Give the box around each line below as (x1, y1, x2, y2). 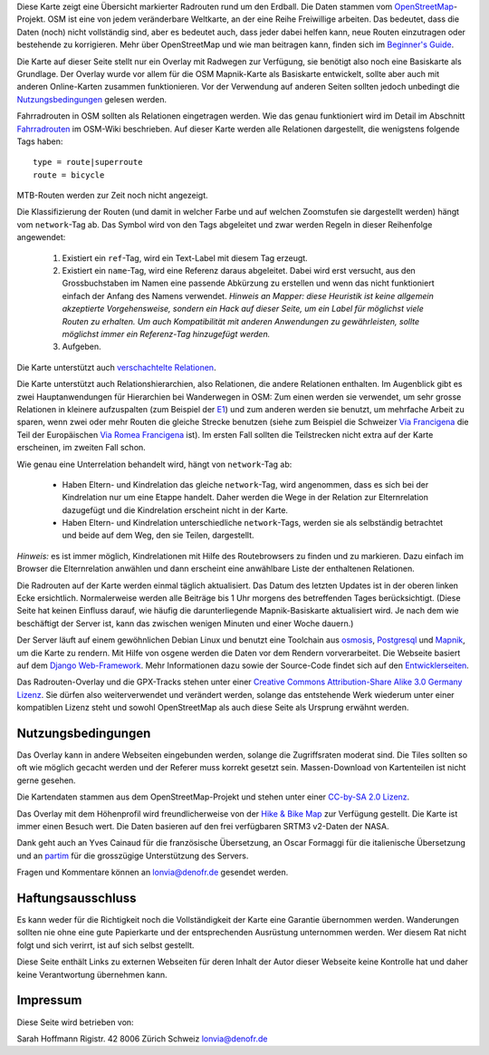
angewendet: (16, 232, 66, 243)
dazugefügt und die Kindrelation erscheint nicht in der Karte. (62, 504, 289, 516)
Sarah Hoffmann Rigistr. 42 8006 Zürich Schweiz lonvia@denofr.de (16, 1033, 268, 1044)
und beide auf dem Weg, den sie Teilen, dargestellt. (62, 530, 254, 541)
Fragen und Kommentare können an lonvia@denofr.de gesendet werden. (16, 866, 289, 878)
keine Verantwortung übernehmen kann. (16, 969, 168, 980)
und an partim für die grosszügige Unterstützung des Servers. (16, 850, 249, 861)
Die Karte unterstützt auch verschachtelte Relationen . (16, 362, 216, 373)
